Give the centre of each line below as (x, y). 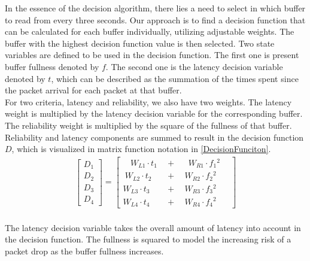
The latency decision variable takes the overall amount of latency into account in (153, 227)
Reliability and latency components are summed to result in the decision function (154, 137)
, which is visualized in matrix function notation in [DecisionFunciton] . (141, 149)
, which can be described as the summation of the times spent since (175, 78)
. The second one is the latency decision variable (194, 66)
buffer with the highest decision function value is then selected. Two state (140, 43)
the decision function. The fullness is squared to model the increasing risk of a (148, 239)
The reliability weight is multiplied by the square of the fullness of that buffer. (148, 125)
